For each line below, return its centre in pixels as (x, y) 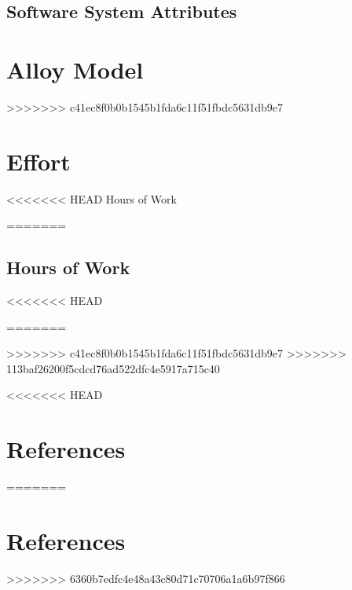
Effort (38, 161)
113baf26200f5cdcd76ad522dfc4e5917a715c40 (113, 368)
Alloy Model (75, 69)
